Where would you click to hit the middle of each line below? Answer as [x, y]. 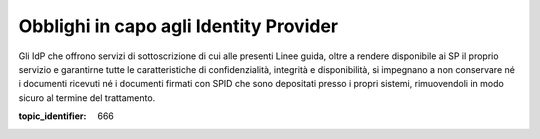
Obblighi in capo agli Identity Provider [178, 26]
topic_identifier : [52, 116]
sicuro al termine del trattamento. [87, 97]
